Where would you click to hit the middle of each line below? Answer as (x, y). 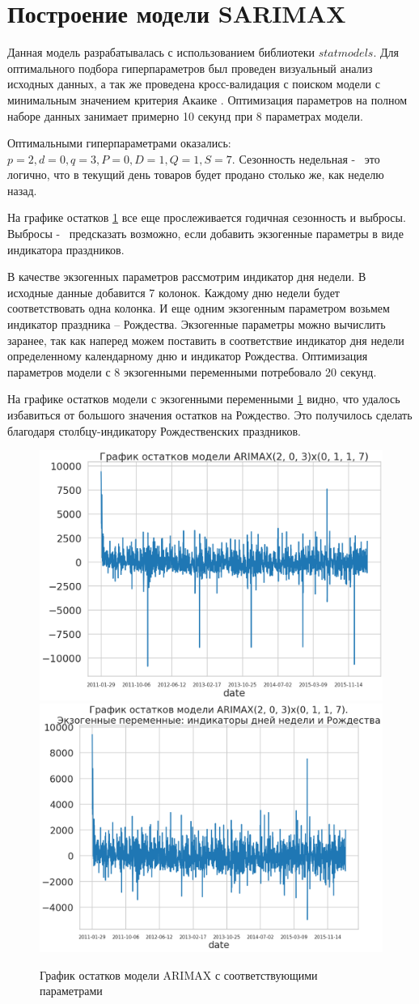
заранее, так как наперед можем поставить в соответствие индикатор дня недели (206, 340)
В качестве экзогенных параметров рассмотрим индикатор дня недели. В (187, 277)
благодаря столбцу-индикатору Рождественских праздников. (154, 430)
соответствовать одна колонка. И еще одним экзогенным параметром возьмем (199, 308)
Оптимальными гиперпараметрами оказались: (119, 143)
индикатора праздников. (66, 249)
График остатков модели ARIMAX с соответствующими (179, 974)
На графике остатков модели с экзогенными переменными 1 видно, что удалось (204, 399)
